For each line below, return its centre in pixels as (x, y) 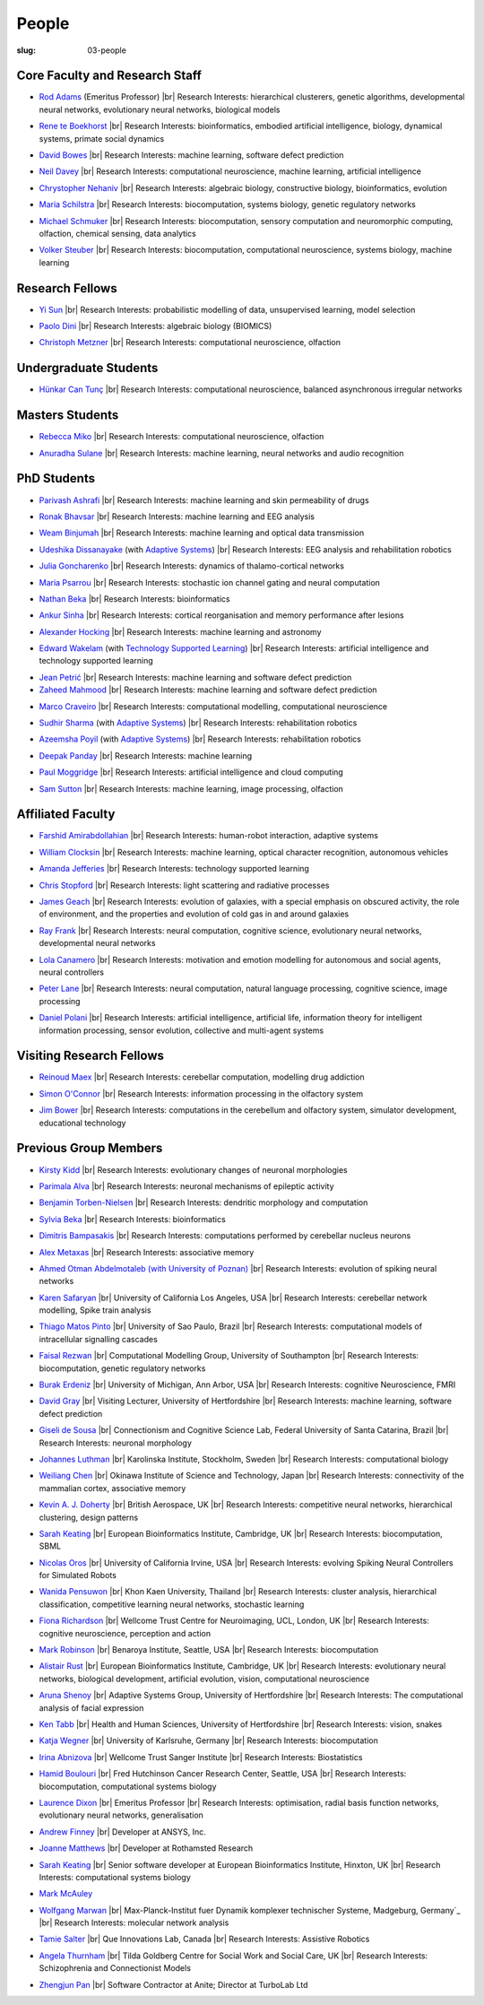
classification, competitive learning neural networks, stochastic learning (172, 1604)
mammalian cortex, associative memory (112, 1488)
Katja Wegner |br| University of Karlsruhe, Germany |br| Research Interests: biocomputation (208, 1740)
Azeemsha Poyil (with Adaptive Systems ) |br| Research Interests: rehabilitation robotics (200, 739)
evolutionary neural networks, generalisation (121, 1815)
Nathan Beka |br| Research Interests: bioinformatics (134, 599)
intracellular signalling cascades (99, 1339)
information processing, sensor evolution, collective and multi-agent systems (181, 1030)
